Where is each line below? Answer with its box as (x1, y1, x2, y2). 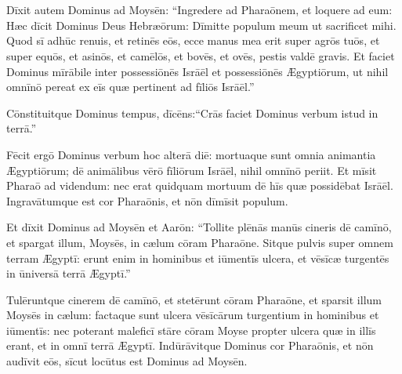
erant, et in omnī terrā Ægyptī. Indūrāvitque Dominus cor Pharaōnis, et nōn (6, 337, 374, 354)
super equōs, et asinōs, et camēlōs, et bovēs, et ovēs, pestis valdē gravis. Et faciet (6, 47, 395, 64)
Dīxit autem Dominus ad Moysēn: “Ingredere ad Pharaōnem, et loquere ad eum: (6, 2, 393, 18)
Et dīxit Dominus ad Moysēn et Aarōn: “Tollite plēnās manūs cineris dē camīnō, (6, 219, 392, 235)
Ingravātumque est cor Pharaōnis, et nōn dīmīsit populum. (6, 192, 288, 209)
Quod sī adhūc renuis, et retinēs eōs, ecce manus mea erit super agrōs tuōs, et (6, 32, 380, 49)
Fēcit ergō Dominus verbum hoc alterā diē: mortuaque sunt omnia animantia (6, 146, 376, 162)
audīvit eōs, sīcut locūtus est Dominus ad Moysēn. (6, 353, 248, 369)
